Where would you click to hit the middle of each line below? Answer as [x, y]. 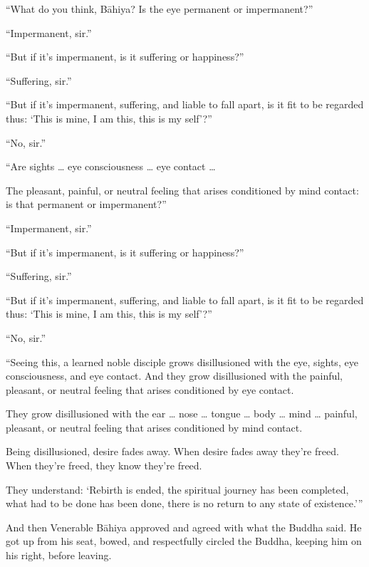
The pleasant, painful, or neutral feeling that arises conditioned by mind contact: [182, 190]
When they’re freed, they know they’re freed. [104, 465]
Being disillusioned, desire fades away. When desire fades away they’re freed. [172, 451]
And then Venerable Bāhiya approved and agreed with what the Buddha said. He [184, 527]
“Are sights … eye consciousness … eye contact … [111, 166]
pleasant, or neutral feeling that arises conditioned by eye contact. [150, 389]
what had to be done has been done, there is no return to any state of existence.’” [184, 503]
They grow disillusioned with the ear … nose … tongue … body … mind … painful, [182, 413]
